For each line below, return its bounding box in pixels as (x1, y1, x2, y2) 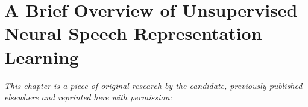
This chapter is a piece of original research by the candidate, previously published (4, 79, 303, 91)
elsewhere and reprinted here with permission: (4, 91, 172, 103)
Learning (4, 44, 79, 69)
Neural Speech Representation (4, 21, 262, 45)
